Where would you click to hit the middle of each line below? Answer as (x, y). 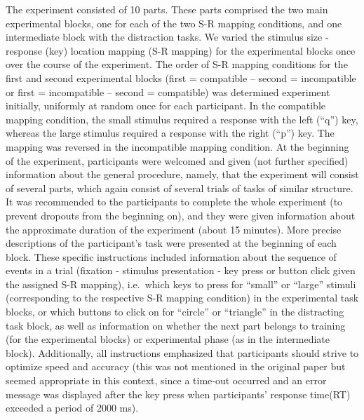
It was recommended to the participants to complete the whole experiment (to (174, 202)
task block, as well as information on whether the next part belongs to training (176, 325)
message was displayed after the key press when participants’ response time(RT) (178, 394)
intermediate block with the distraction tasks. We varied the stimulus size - (167, 37)
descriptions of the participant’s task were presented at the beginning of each (171, 243)
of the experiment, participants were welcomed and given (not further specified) (177, 160)
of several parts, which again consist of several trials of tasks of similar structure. (180, 188)
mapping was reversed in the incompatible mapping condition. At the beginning (177, 146)
